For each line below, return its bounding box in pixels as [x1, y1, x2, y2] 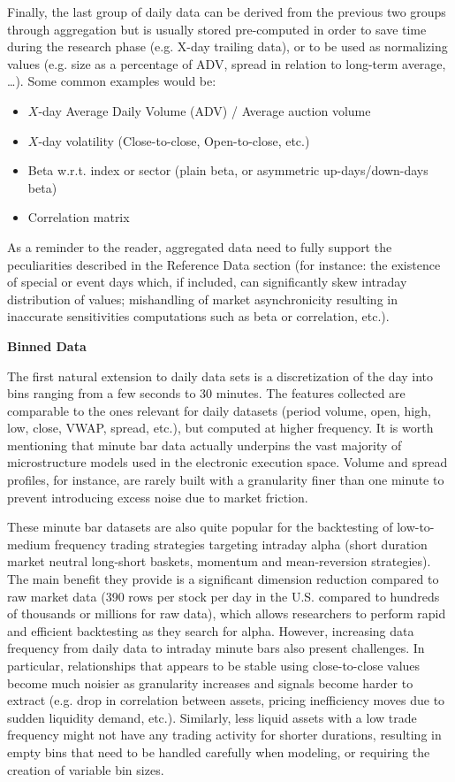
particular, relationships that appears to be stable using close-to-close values [7, 656, 421, 674]
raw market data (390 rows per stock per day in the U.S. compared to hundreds [7, 586, 440, 605]
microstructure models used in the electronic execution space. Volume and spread [7, 453, 448, 471]
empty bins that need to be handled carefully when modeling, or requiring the [7, 742, 430, 761]
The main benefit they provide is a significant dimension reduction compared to [7, 570, 439, 588]
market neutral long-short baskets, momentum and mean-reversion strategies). [7, 552, 431, 571]
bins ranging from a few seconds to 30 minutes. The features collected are [7, 384, 406, 402]
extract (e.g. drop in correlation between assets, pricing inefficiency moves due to [7, 691, 445, 709]
